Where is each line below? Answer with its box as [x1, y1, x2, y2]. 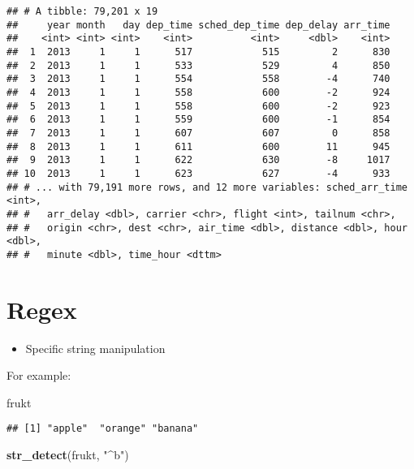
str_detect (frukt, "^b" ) [6, 446, 129, 463]
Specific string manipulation [25, 339, 166, 356]
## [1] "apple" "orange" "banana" [6, 423, 199, 435]
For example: [6, 367, 71, 384]
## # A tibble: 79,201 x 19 [6, 6, 158, 17]
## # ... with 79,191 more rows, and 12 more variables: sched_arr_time [6, 181, 408, 193]
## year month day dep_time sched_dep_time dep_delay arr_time [6, 19, 390, 31]
